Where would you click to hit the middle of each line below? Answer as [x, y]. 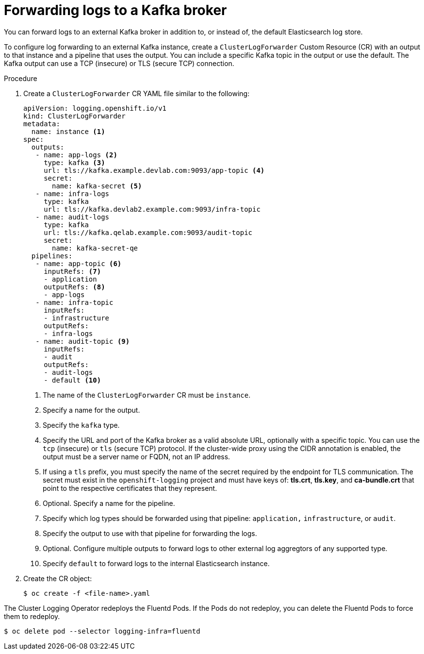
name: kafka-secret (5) [97, 186]
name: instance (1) [68, 131]
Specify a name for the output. [91, 410]
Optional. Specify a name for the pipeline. [109, 503]
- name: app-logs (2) [76, 155]
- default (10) [73, 380]
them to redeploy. [32, 616]
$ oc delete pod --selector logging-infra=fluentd [102, 631]
